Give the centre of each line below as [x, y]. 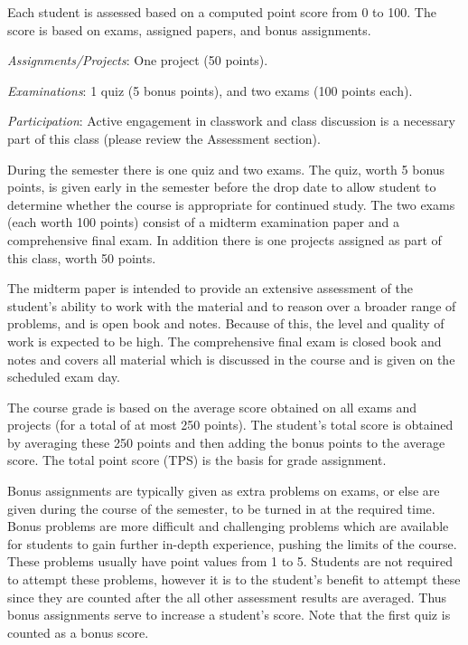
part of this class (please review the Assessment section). [164, 138]
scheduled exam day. [64, 377]
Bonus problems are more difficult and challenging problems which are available [228, 526]
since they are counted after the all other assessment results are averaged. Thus [227, 597]
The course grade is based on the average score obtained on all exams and [212, 407]
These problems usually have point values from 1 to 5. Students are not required [230, 561]
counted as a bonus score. [78, 632]
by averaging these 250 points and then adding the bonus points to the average [226, 442]
